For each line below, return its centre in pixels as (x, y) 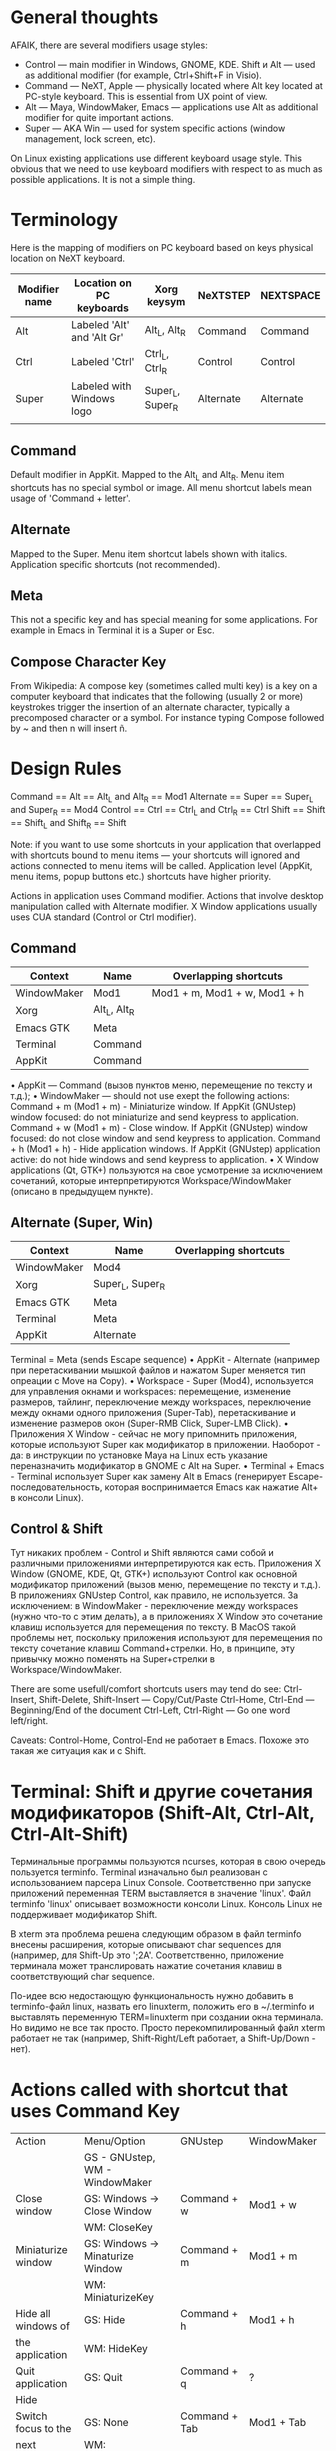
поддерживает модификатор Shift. (84, 1915)
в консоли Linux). (47, 1497)
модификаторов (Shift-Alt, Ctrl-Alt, (162, 1812)
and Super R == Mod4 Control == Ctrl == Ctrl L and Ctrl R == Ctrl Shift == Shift (168, 811)
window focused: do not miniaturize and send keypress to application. (155, 1117)
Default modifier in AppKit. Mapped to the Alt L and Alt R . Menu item (147, 476)
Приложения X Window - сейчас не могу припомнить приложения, (154, 1433)
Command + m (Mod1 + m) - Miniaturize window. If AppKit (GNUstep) (153, 1106)
